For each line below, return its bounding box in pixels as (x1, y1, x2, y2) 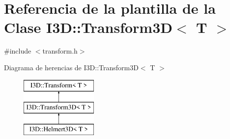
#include (4, 46, 31, 56)
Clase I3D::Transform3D (4, 17, 172, 37)
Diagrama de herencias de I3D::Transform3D (4, 62, 139, 72)
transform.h (42, 46, 78, 56)
